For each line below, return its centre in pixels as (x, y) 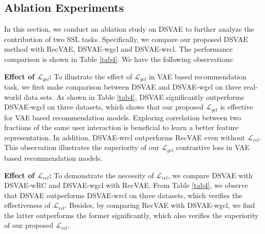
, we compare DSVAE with (210, 175)
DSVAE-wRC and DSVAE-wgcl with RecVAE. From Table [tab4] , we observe (126, 185)
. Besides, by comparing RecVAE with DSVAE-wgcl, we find (160, 205)
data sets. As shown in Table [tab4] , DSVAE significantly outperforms (134, 97)
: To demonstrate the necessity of (101, 175)
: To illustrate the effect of (91, 76)
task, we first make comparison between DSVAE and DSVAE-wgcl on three (123, 87)
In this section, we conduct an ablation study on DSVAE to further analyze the (129, 29)
